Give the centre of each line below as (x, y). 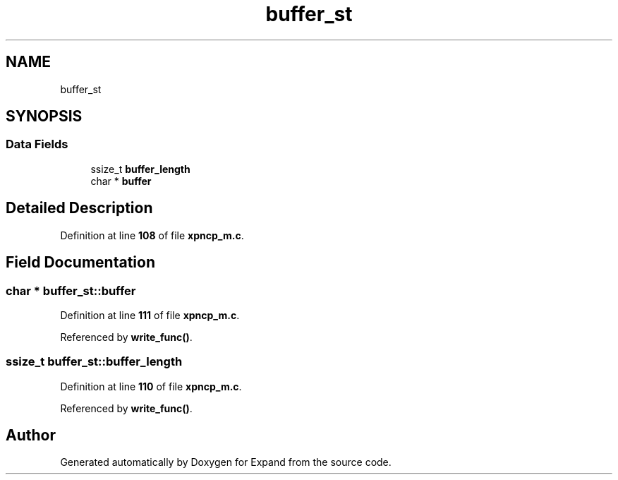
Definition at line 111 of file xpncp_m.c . (150, 315)
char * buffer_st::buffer (71, 290)
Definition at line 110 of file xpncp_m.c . (151, 386)
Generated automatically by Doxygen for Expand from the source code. (226, 462)
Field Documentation (80, 263)
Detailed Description (79, 208)
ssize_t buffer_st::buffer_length (94, 362)
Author (31, 436)
